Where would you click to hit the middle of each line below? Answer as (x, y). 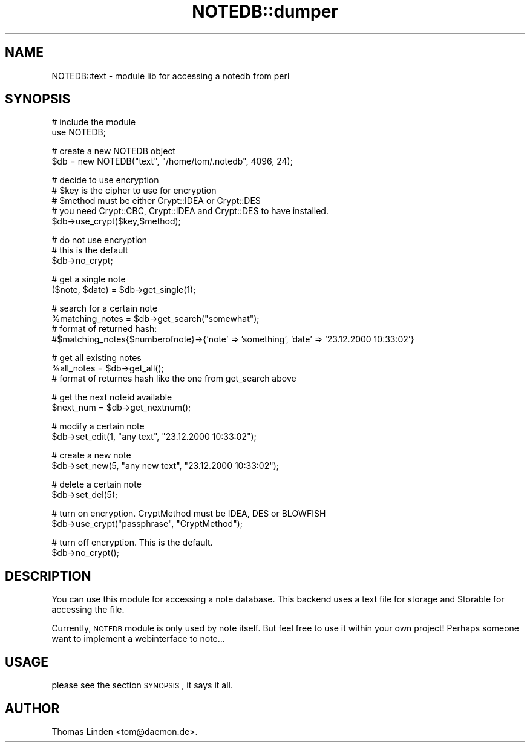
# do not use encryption (100, 240)
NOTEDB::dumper (265, 11)
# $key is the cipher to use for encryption (134, 191)
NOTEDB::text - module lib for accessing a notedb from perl (171, 76)
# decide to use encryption (105, 180)
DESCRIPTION (48, 576)
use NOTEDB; (79, 132)
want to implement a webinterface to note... (138, 639)
